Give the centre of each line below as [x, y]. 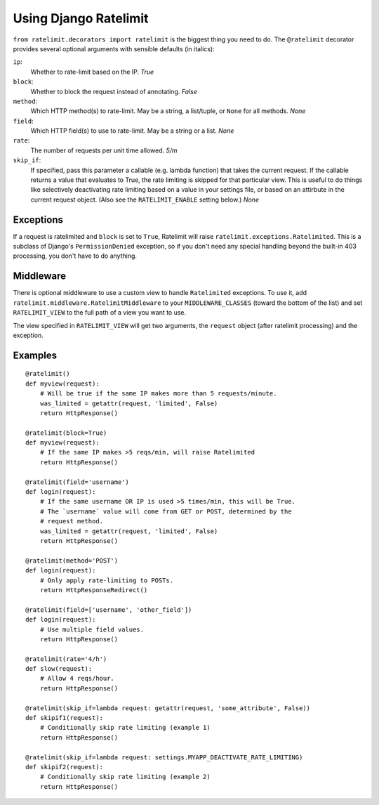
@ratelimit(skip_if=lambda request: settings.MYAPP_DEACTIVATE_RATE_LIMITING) [164, 757]
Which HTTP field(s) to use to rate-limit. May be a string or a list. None [132, 131]
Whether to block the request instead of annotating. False [114, 91]
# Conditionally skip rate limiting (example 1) [125, 728]
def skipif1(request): [65, 718]
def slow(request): [59, 669]
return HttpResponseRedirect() [94, 590]
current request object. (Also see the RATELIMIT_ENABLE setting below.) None [145, 199]
